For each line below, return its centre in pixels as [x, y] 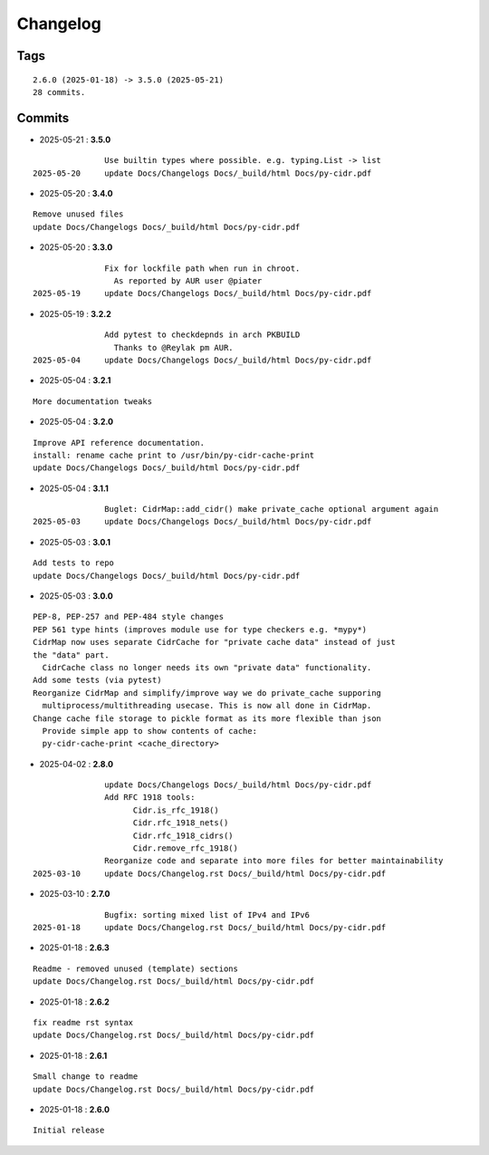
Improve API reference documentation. [119, 443]
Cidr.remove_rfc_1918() [186, 848]
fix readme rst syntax [83, 1022]
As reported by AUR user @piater [188, 280]
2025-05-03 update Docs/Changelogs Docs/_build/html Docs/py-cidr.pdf [202, 522]
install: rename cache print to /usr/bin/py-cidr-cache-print [174, 455]
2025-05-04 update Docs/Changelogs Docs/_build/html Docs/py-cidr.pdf [202, 360]
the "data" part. [71, 655]
